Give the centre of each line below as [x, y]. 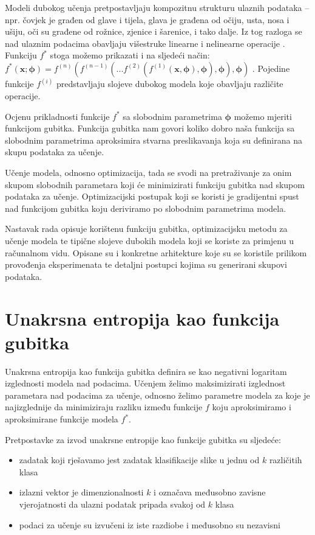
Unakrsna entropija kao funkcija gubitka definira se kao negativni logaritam [146, 371]
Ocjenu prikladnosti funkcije [57, 116]
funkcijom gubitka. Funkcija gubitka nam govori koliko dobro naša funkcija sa [150, 128]
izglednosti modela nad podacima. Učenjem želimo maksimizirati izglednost [145, 383]
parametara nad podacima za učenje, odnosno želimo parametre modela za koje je [157, 395]
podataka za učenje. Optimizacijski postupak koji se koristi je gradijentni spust [152, 196]
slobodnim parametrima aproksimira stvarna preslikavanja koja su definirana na [154, 140]
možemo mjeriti [263, 116]
